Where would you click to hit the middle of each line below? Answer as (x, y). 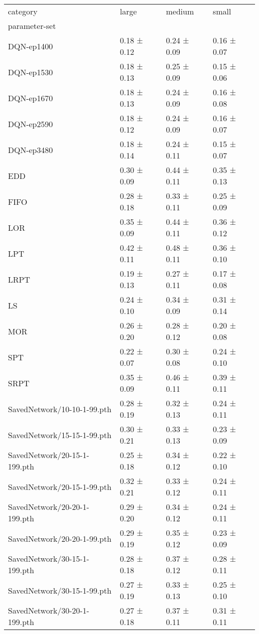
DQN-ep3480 (31, 150)
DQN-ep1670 (31, 98)
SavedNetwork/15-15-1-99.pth (60, 435)
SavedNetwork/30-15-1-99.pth (60, 590)
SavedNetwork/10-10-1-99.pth (60, 409)
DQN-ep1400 (31, 46)
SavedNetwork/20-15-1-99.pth (60, 486)
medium (180, 11)
